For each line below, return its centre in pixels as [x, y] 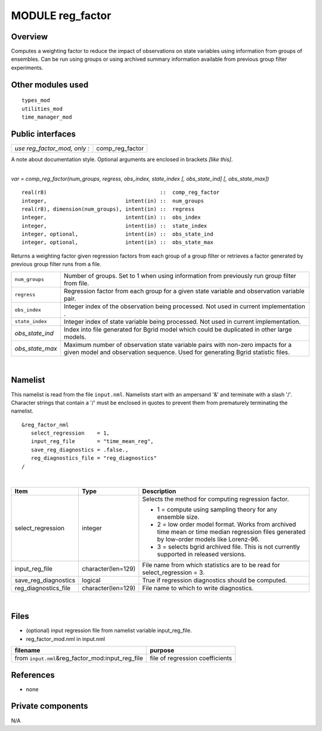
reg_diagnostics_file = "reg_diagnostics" [94, 458]
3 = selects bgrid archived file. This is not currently [229, 547]
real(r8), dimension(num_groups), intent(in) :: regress [108, 209]
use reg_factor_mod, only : [52, 148]
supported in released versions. [202, 555]
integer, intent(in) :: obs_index [111, 217]
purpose [162, 651]
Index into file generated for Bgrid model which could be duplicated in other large [178, 329]
